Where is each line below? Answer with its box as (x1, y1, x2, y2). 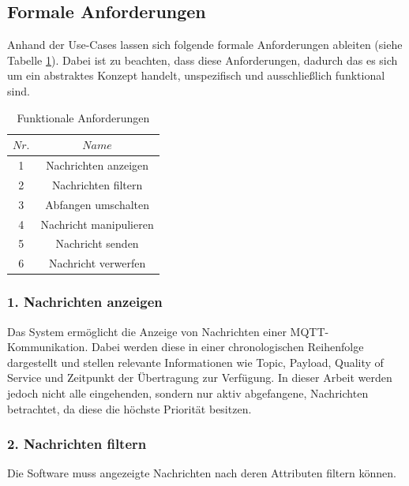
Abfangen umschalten (45, 196, 150, 212)
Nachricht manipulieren (40, 215, 154, 232)
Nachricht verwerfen (48, 255, 146, 271)
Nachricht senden (55, 235, 139, 252)
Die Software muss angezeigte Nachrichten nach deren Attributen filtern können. (7, 465, 396, 481)
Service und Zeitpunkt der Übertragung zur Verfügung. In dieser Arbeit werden (7, 369, 392, 386)
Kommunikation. (7, 338, 88, 355)
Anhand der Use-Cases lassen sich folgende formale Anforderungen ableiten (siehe (7, 36, 403, 53)
